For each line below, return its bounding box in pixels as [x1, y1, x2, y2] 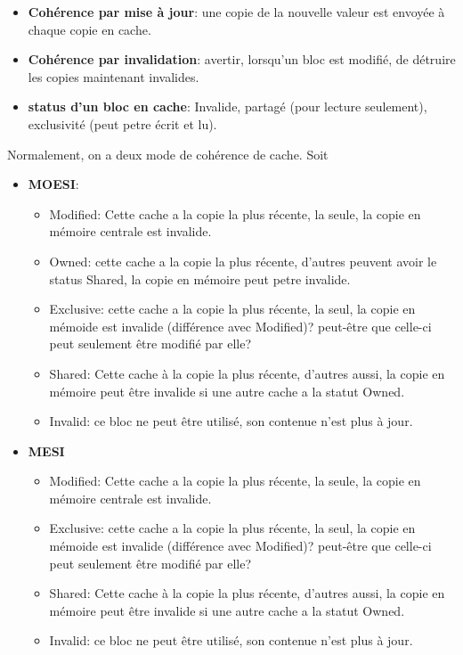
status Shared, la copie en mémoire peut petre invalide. [49, 269, 351, 288]
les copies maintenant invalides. [28, 67, 199, 86]
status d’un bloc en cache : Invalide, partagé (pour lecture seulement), [28, 97, 427, 116]
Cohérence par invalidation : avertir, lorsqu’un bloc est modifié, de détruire [28, 50, 456, 69]
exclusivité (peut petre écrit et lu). [28, 114, 217, 133]
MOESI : [28, 175, 79, 193]
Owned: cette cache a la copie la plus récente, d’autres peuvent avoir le [49, 251, 437, 270]
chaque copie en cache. [28, 20, 151, 38]
